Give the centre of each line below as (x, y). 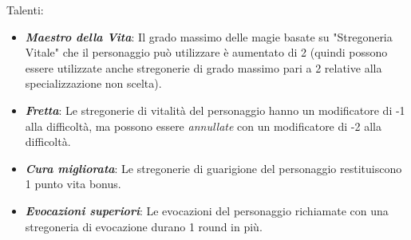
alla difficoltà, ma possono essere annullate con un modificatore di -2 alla (203, 126)
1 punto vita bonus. (73, 184)
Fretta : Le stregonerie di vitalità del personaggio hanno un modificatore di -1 (215, 110)
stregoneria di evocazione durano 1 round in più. (144, 226)
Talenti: (25, 10)
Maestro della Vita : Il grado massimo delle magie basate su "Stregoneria (209, 36)
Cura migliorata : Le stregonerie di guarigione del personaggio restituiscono (213, 168)
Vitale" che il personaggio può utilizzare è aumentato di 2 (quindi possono (206, 52)
